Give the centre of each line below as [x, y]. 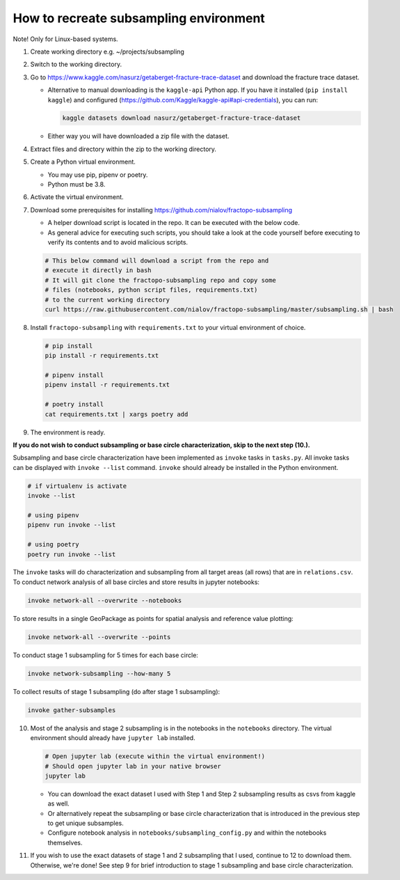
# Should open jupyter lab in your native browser [133, 766]
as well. [58, 803]
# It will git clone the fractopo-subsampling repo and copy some [160, 280]
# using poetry [53, 544]
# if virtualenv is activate [77, 486]
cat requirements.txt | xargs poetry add [117, 414]
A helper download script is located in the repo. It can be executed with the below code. [174, 223]
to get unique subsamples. [86, 823]
